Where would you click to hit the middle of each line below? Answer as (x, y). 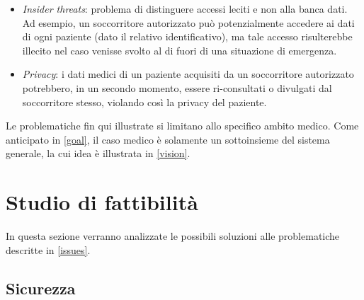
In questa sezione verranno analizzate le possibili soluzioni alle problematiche (173, 236)
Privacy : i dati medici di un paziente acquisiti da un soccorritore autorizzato (188, 74)
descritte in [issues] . (48, 249)
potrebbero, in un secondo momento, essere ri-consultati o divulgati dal (177, 87)
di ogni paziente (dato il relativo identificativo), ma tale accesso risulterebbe (187, 36)
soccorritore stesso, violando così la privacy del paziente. (144, 102)
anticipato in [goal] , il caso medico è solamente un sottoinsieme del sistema (168, 139)
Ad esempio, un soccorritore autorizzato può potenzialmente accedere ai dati (188, 22)
